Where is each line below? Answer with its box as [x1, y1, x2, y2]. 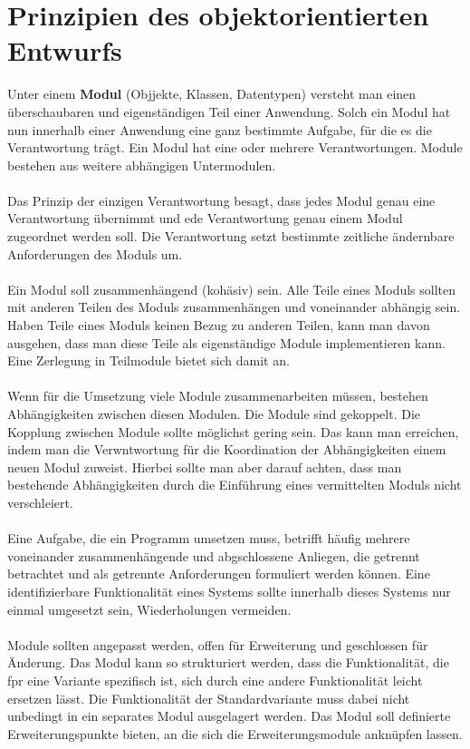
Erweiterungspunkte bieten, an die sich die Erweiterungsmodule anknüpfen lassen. [7, 724, 463, 743]
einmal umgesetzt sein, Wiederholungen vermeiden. [7, 599, 292, 618]
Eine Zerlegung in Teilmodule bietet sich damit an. [7, 351, 290, 370]
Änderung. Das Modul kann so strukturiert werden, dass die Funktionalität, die [7, 653, 449, 672]
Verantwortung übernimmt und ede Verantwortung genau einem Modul [7, 209, 403, 228]
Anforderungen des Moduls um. [7, 244, 183, 263]
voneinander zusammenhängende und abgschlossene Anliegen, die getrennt [7, 546, 420, 565]
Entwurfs [7, 32, 122, 69]
